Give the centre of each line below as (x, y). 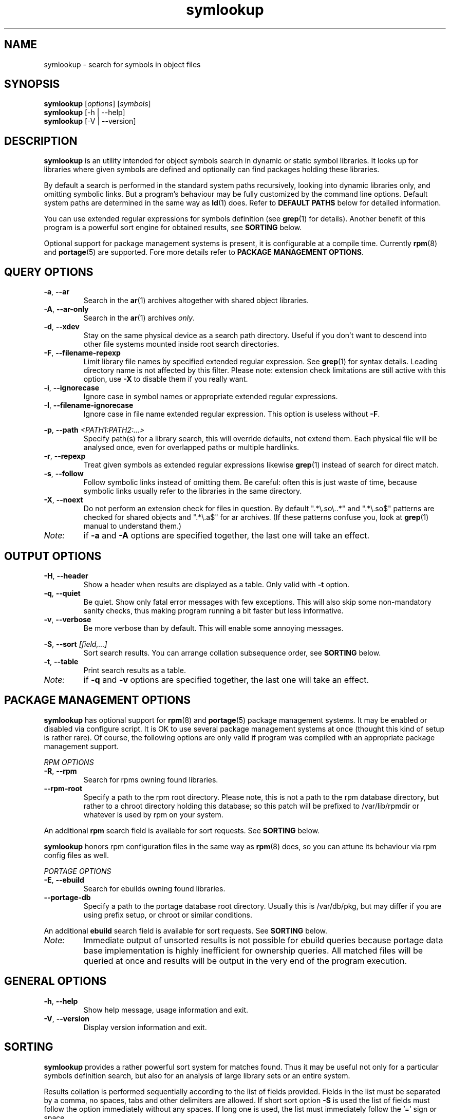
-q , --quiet (62, 593)
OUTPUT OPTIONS (53, 556)
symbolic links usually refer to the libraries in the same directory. (193, 491)
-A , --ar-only (66, 309)
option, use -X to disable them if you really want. (166, 379)
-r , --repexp (65, 456)
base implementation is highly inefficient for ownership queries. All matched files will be (253, 950)
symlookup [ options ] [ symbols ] (97, 104)
